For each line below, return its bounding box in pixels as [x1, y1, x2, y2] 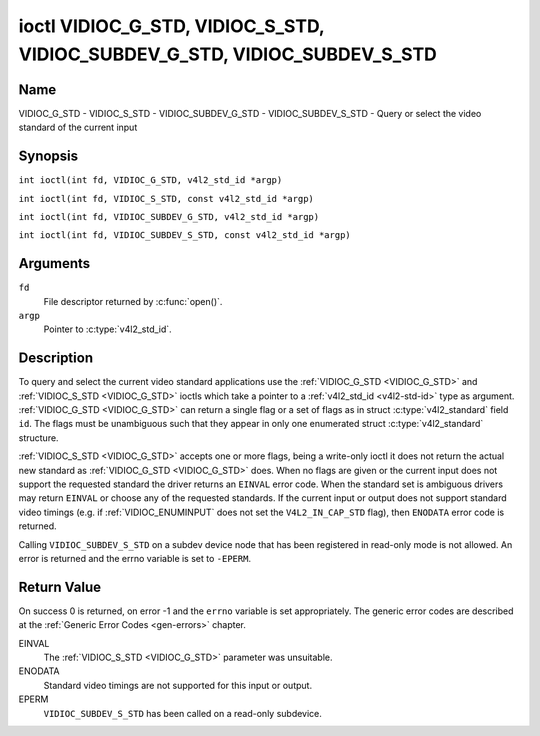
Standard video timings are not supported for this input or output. [43, 679, 313, 691]
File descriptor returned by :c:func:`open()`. [43, 295, 223, 307]
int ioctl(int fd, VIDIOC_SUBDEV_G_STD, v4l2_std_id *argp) [18, 211, 320, 222]
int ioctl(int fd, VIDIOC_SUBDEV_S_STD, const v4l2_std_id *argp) [18, 230, 352, 241]
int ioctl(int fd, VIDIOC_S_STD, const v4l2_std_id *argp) [18, 193, 315, 204]
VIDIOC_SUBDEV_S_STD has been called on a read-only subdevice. [43, 707, 322, 719]
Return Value [18, 578, 102, 595]
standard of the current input [18, 121, 138, 134]
